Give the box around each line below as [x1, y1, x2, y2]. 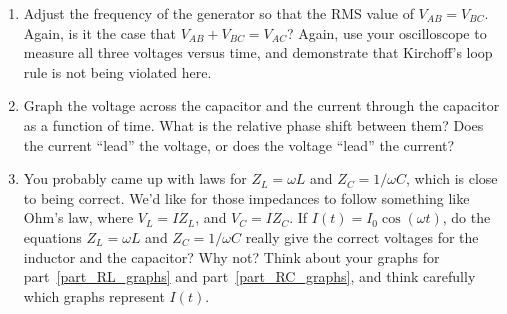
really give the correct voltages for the [245, 226, 479, 247]
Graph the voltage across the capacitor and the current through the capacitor [23, 95, 500, 116]
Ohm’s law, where [23, 207, 134, 228]
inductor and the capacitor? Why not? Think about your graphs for [23, 246, 440, 267]
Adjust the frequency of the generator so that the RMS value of [23, 3, 414, 23]
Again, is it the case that [23, 22, 176, 43]
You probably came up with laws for [23, 168, 247, 189]
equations [23, 226, 82, 247]
